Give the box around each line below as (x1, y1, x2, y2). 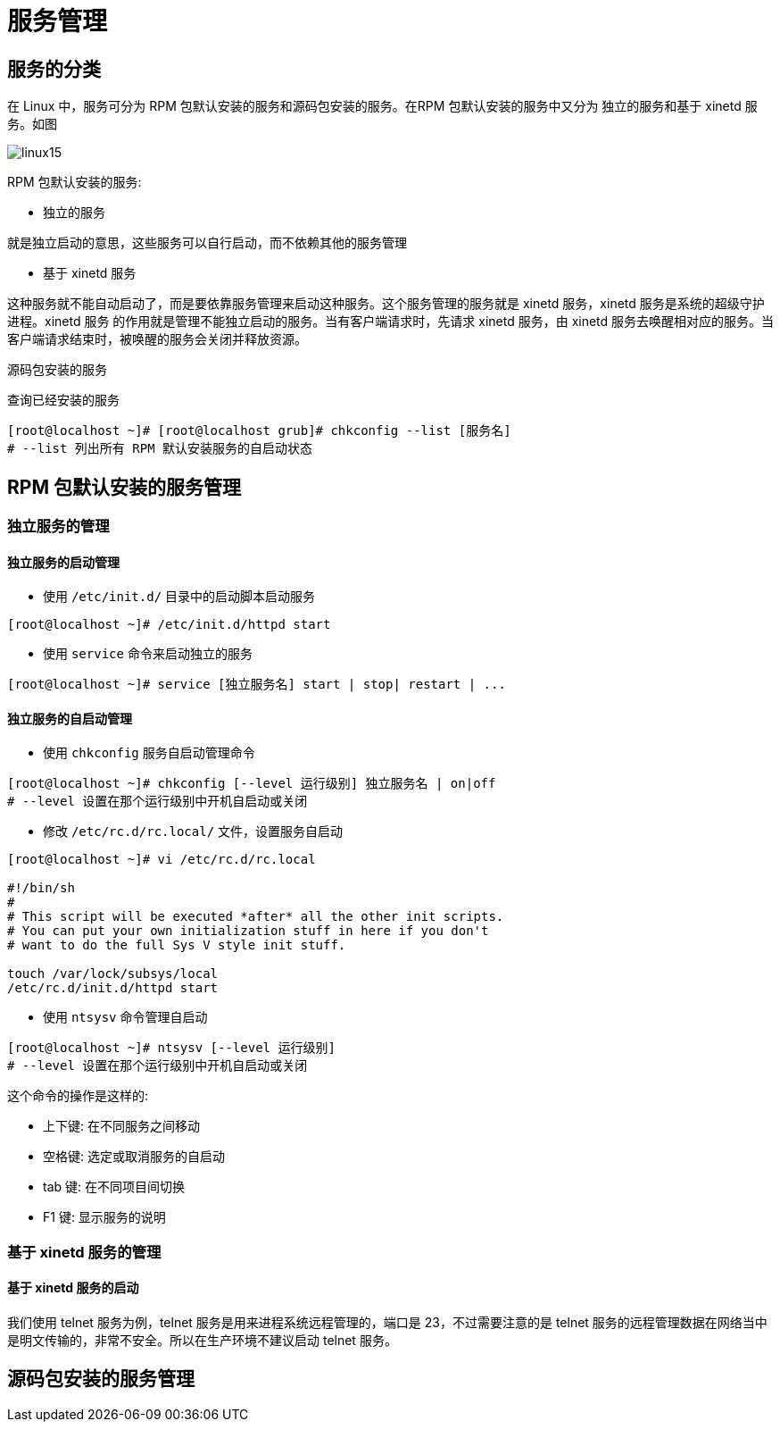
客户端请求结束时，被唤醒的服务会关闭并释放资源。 (7, 331, 307, 347)
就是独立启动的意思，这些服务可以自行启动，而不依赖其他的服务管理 (7, 235, 407, 251)
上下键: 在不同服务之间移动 (43, 1118, 200, 1134)
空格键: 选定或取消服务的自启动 (43, 1149, 225, 1165)
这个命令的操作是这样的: (7, 1088, 149, 1104)
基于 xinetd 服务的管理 (7, 1242, 162, 1261)
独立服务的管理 (7, 517, 110, 536)
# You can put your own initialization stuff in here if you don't (7, 923, 489, 939)
